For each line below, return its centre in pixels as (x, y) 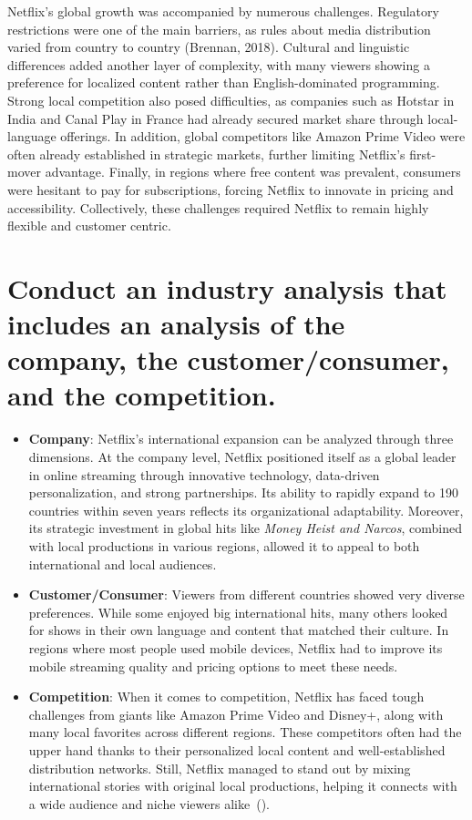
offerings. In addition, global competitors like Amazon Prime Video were (263, 136)
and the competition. (142, 395)
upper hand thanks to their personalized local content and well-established (237, 749)
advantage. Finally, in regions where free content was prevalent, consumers (253, 172)
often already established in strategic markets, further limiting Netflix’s (206, 154)
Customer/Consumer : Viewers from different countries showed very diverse (246, 594)
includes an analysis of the (176, 324)
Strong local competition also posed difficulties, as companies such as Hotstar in (231, 100)
